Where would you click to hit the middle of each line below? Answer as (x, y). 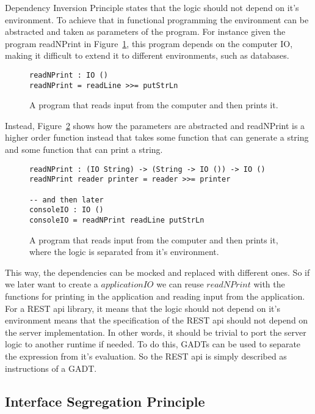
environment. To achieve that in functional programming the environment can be (157, 19)
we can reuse (180, 284)
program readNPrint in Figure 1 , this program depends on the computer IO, (149, 43)
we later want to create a (52, 284)
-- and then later (67, 200)
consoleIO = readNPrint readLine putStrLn (117, 220)
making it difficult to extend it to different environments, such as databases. (147, 55)
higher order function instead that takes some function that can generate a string (157, 137)
